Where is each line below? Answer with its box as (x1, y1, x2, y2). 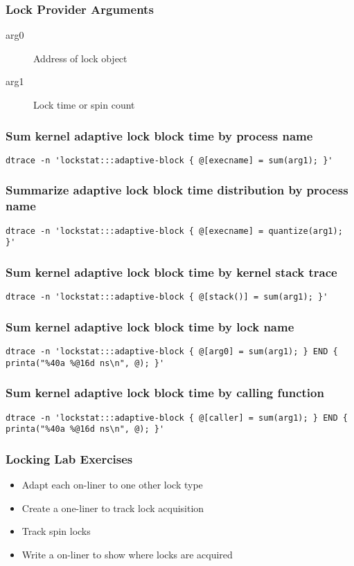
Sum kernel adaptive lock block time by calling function (6, 384, 324, 401)
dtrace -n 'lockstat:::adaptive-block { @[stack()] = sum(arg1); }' (6, 292, 328, 302)
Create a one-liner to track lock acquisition (21, 500, 204, 515)
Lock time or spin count (33, 98, 135, 111)
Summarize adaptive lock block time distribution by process (6, 181, 348, 199)
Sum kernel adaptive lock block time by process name (6, 127, 313, 144)
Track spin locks (21, 524, 91, 538)
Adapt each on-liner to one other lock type (21, 477, 203, 492)
